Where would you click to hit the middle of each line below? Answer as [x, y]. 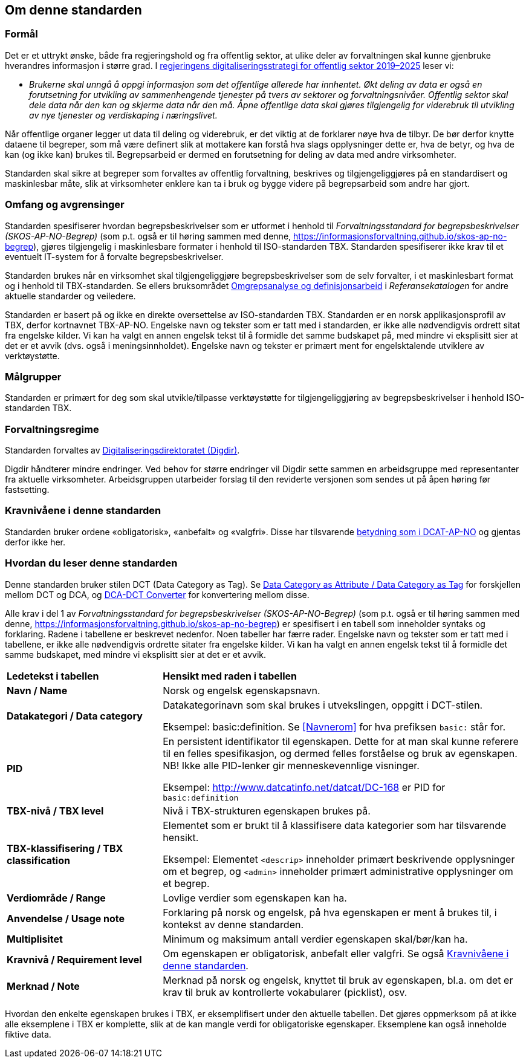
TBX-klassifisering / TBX [65, 848]
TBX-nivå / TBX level [55, 811]
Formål [21, 34]
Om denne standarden [73, 10]
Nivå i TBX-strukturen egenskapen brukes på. [267, 811]
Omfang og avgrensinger [65, 205]
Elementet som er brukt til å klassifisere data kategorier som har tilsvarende [335, 825]
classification [38, 860]
